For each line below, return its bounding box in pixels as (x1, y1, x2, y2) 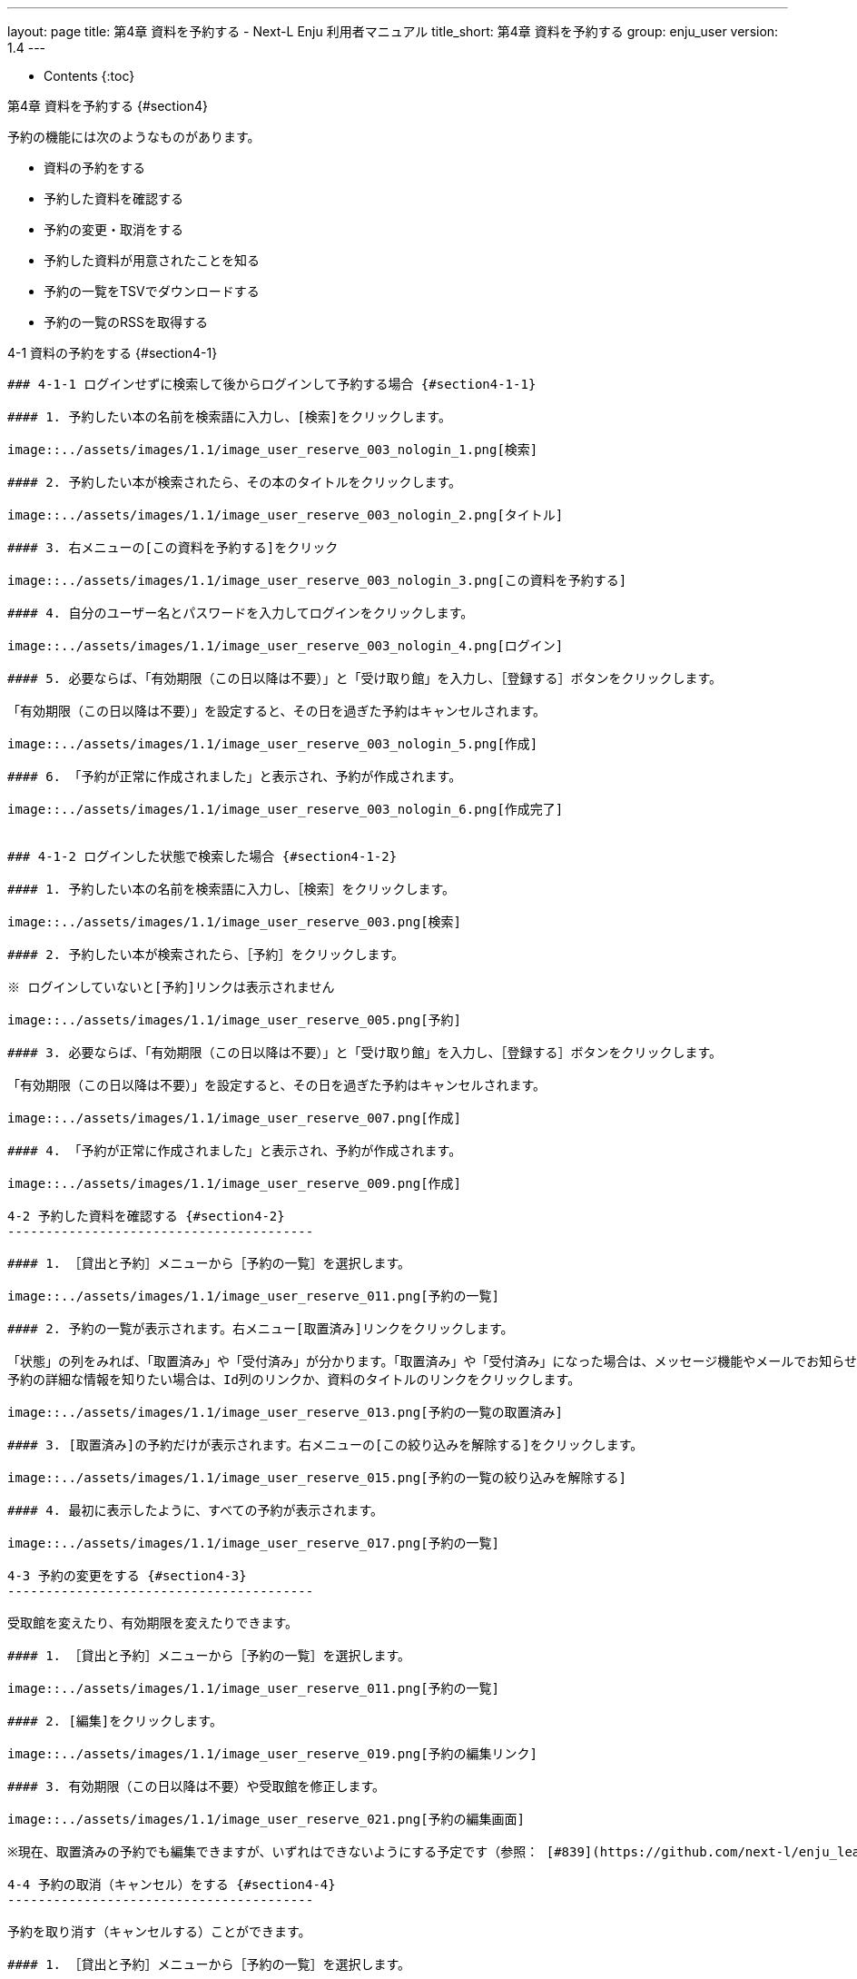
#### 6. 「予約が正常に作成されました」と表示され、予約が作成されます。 (7, 769, 462, 784)
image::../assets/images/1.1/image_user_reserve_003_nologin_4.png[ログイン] (7, 638, 564, 653)
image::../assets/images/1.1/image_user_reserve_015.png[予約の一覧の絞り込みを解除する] (7, 1470, 627, 1485)
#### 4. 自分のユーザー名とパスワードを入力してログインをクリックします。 (7, 606, 474, 620)
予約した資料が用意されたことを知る (44, 252, 260, 268)
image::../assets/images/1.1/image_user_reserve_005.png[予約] (7, 1013, 462, 1027)
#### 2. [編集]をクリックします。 (7, 1714, 222, 1728)
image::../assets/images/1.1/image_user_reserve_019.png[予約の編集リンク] (7, 1746, 538, 1761)
